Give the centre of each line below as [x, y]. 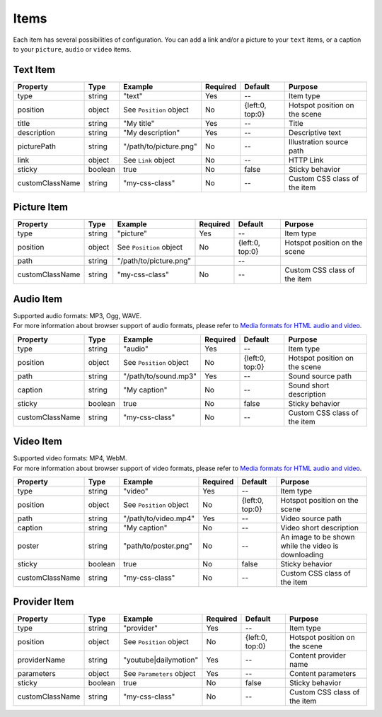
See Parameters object [160, 674]
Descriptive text [315, 132]
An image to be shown [318, 537]
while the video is [309, 546]
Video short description [319, 527]
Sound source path [320, 376]
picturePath [37, 146]
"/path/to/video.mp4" [159, 518]
